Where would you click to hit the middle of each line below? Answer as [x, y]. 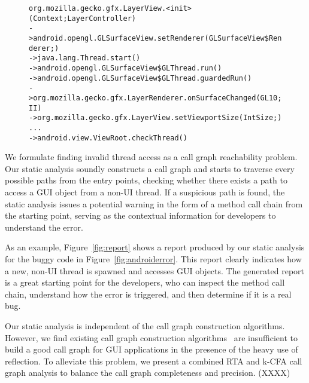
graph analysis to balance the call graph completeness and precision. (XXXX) [148, 373]
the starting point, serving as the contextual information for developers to [140, 215]
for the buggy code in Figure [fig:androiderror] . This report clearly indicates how [153, 258]
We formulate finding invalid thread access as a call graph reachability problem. [151, 157]
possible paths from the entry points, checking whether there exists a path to [146, 180]
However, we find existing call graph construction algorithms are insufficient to [151, 337]
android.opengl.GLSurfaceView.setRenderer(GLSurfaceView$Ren [157, 38]
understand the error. [44, 227]
